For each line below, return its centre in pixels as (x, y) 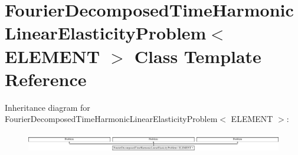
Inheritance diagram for (48, 107)
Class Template (198, 56)
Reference (46, 79)
